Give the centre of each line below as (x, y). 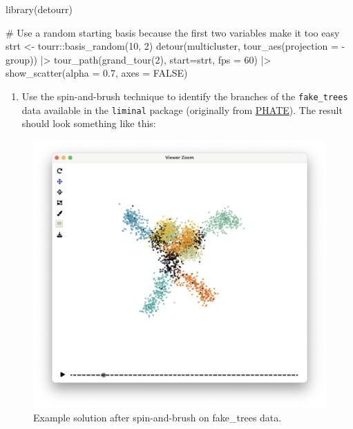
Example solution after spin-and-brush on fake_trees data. (158, 417)
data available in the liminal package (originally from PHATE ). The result (182, 109)
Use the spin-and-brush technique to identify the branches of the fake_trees (185, 96)
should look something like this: (89, 123)
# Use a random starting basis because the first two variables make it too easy (173, 32)
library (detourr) (39, 9)
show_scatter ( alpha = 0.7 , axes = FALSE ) (97, 73)
